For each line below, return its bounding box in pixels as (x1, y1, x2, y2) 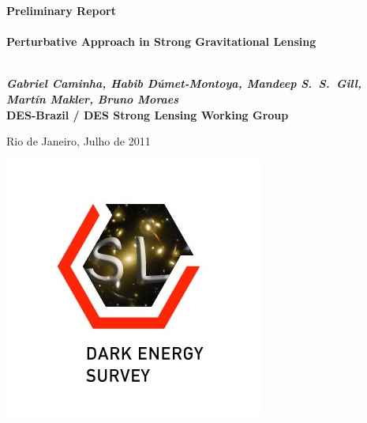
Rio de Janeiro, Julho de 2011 (6, 133, 151, 149)
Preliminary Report (6, 2, 116, 18)
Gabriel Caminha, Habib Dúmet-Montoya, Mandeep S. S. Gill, (6, 75, 362, 92)
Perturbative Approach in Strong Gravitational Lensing (6, 33, 316, 50)
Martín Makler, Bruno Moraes (6, 90, 179, 107)
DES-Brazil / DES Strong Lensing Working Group (6, 106, 289, 123)
